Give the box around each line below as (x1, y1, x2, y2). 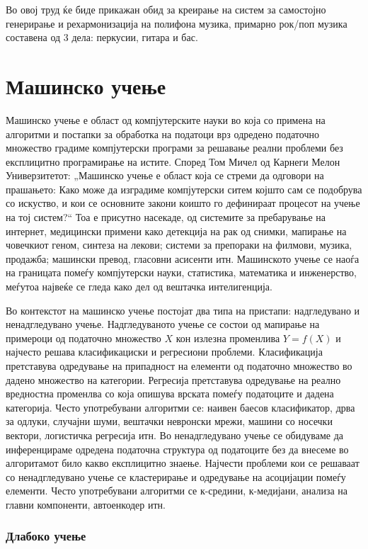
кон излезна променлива (176, 330, 280, 345)
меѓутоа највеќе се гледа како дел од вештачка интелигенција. (6, 279, 272, 294)
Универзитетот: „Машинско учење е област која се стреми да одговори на (6, 168, 324, 183)
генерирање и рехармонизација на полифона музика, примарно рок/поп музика (6, 16, 347, 30)
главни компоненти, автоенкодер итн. (6, 497, 166, 511)
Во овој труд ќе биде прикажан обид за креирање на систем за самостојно (6, 2, 326, 16)
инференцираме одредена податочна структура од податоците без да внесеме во (6, 441, 349, 456)
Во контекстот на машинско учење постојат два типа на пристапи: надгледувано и (6, 302, 360, 317)
